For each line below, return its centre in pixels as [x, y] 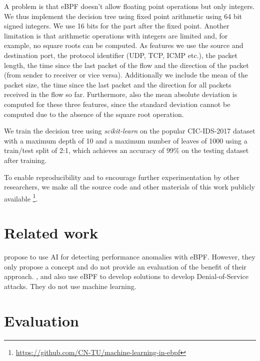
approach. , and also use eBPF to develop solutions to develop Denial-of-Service [126, 276]
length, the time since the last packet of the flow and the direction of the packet [126, 65]
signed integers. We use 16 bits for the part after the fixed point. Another [117, 26]
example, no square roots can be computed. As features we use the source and [124, 45]
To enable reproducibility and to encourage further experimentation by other [122, 177]
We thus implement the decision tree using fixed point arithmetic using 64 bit [123, 16]
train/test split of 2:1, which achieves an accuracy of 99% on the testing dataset [126, 150]
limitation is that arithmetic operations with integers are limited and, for [116, 35]
